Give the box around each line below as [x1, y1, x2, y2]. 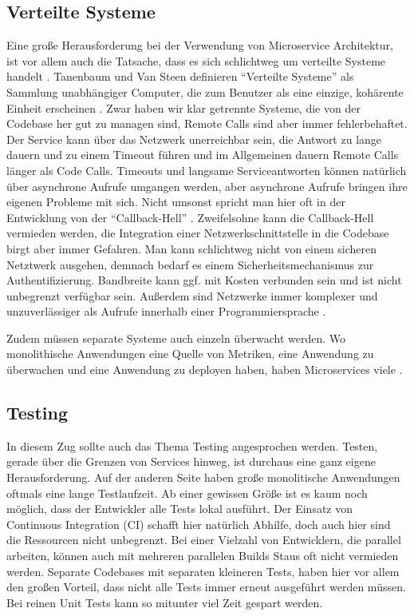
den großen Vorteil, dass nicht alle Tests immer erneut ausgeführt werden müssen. [6, 578, 406, 595]
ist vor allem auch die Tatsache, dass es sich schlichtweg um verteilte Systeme [6, 52, 386, 69]
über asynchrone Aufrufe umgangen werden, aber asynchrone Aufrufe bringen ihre [6, 177, 408, 194]
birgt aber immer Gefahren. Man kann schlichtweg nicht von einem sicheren [6, 240, 377, 256]
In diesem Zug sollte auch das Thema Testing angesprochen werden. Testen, [6, 437, 378, 454]
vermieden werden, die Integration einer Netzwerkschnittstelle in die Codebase [6, 225, 389, 241]
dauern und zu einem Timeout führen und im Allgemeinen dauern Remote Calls [6, 146, 399, 163]
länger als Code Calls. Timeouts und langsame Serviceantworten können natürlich [6, 161, 407, 178]
